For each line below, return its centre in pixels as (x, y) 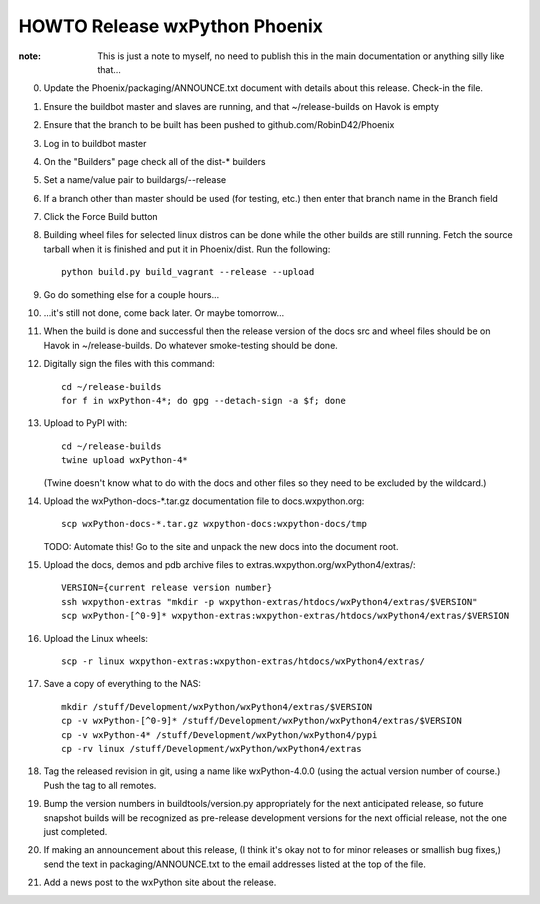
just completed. (75, 831)
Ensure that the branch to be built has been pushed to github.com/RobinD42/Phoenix (219, 125)
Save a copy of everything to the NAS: (122, 684)
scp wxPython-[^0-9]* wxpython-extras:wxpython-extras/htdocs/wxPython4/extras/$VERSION (285, 616)
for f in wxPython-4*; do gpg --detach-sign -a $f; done (204, 400)
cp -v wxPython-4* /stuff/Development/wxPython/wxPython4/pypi (219, 734)
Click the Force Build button (101, 217)
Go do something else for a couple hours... (131, 294)
